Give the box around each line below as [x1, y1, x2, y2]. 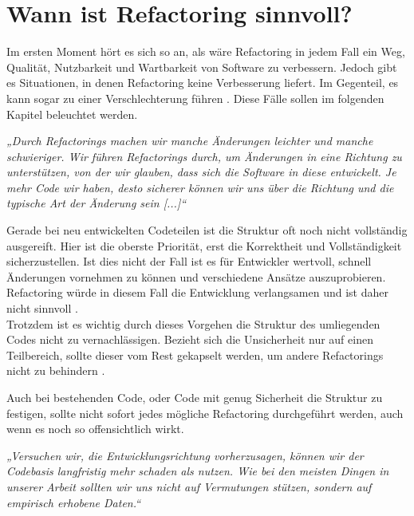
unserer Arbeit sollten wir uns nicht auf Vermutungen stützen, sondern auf [6, 478, 372, 494]
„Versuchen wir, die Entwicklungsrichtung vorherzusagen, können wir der [6, 447, 364, 463]
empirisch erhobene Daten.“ [6, 494, 141, 510]
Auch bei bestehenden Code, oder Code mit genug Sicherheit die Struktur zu [6, 389, 383, 405]
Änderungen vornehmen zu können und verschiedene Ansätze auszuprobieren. [6, 268, 386, 285]
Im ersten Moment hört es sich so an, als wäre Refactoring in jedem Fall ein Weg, [6, 43, 405, 60]
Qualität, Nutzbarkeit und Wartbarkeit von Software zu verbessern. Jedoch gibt [6, 58, 397, 75]
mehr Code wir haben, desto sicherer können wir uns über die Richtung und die [6, 179, 394, 195]
